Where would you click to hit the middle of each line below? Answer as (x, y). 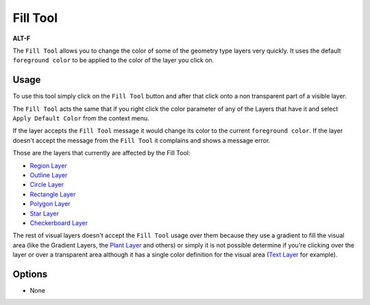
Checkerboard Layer (59, 223)
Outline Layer (49, 175)
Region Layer (49, 165)
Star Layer (45, 213)
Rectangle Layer (53, 194)
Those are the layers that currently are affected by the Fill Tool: (102, 153)
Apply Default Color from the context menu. (81, 118)
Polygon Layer (50, 204)
